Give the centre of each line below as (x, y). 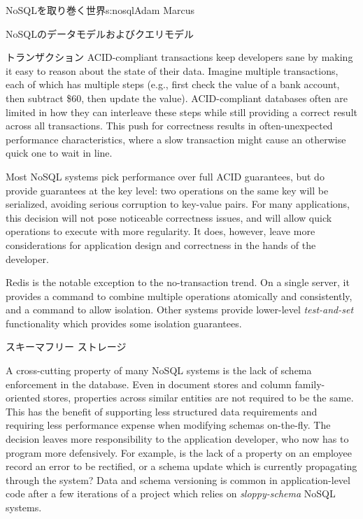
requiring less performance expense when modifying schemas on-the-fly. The (168, 425)
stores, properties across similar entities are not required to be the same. (199, 398)
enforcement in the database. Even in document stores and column (149, 384)
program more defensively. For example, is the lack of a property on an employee (179, 452)
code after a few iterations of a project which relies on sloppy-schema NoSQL (171, 493)
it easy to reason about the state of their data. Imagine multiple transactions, (172, 70)
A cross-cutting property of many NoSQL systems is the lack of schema (159, 370)
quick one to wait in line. (59, 153)
